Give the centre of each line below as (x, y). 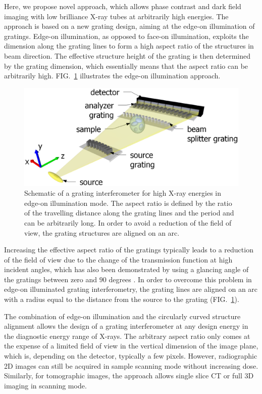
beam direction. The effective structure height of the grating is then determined (127, 55)
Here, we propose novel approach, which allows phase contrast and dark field (123, 6)
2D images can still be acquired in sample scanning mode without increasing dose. (131, 365)
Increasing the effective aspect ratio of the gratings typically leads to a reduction (129, 250)
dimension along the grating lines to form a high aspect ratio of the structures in (129, 46)
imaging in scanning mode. (45, 385)
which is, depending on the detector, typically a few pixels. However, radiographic (131, 356)
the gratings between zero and (51, 279)
